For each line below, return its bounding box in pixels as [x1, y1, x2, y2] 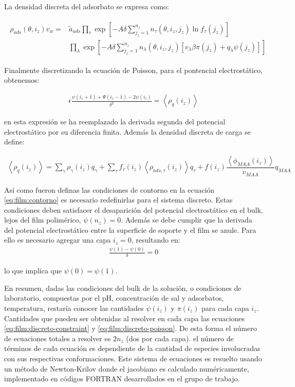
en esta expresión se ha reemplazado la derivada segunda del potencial [4, 116, 226, 127]
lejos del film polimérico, [4, 214, 81, 225]
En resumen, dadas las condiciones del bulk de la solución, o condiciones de [4, 282, 242, 293]
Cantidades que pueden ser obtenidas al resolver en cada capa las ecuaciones [4, 312, 245, 323]
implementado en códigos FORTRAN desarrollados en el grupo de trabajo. [4, 373, 240, 384]
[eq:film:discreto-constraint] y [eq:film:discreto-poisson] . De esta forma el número [4, 323, 257, 334]
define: [4, 136, 25, 147]
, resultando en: [131, 234, 180, 245]
